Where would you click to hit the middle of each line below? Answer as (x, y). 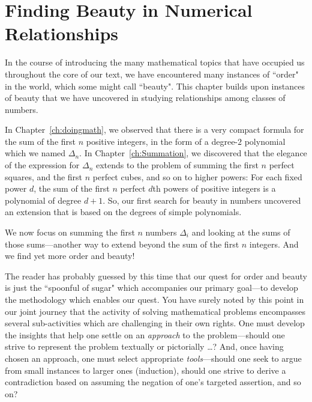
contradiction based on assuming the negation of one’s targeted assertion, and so (153, 382)
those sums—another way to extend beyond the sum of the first (122, 244)
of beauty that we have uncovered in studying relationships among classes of (145, 98)
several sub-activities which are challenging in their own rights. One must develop (155, 323)
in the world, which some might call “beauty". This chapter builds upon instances (155, 86)
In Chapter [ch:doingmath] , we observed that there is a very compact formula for (154, 129)
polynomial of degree (43, 200)
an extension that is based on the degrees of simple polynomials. (123, 212)
